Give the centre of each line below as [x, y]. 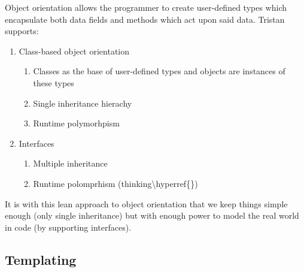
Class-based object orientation [74, 51]
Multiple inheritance [70, 163]
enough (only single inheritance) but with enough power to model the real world [152, 215]
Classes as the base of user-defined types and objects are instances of [159, 71]
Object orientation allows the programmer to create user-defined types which [146, 7]
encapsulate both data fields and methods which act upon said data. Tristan [145, 19]
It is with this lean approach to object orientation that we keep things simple [146, 203]
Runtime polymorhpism [76, 123]
